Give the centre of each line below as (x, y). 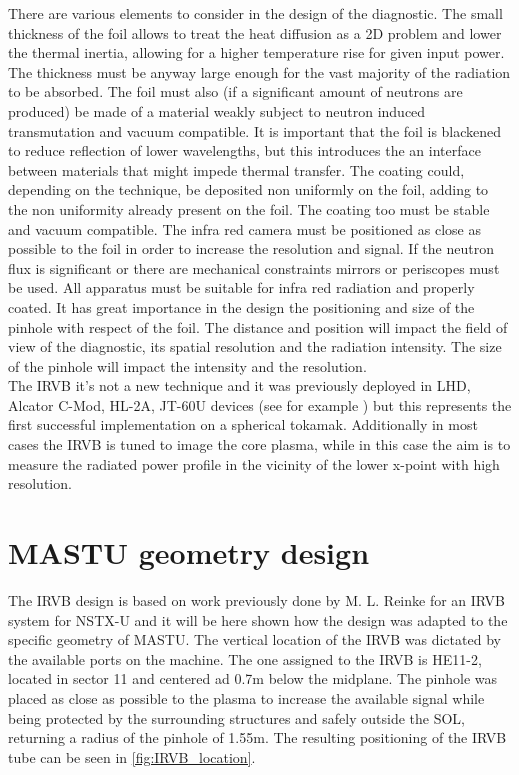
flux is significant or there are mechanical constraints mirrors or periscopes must (254, 267)
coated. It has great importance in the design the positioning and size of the (241, 306)
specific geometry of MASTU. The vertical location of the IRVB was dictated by (254, 639)
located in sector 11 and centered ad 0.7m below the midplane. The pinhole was (253, 678)
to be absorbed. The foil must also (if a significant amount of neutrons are (235, 91)
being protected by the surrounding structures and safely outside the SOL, (236, 717)
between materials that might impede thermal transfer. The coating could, (236, 169)
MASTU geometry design (189, 552)
